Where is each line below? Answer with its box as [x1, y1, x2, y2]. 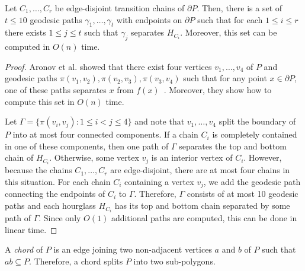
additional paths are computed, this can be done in [111, 212, 297, 224]
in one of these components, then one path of [5, 139, 169, 152]
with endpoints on [116, 13, 182, 25]
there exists [5, 26, 46, 39]
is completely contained [212, 128, 297, 141]
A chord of [5, 243, 43, 256]
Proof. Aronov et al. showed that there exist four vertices [5, 60, 212, 72]
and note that [134, 115, 185, 127]
